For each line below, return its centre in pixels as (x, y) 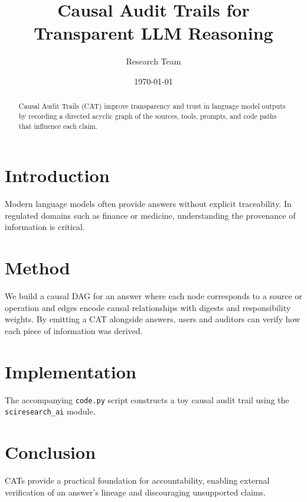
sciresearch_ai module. (50, 411)
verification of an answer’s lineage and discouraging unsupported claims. (135, 492)
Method (37, 268)
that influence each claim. (58, 126)
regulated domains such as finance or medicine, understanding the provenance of (150, 215)
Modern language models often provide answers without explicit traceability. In (148, 204)
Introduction (57, 175)
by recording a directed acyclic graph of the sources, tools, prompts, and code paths (148, 116)
